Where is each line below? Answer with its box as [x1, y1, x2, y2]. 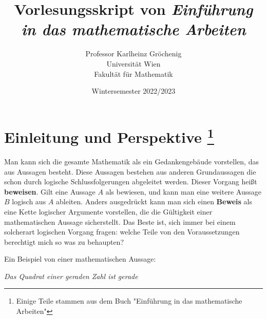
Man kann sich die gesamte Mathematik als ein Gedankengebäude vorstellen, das [4, 156, 259, 166]
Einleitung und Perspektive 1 [4, 124, 214, 147]
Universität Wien [106, 58, 161, 69]
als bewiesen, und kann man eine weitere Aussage [105, 186, 261, 197]
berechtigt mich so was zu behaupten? [4, 236, 124, 247]
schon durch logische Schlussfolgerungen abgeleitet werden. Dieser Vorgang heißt [4, 176, 257, 187]
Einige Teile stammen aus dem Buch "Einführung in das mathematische [16, 295, 242, 306]
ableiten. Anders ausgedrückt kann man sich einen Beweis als [56, 196, 252, 207]
